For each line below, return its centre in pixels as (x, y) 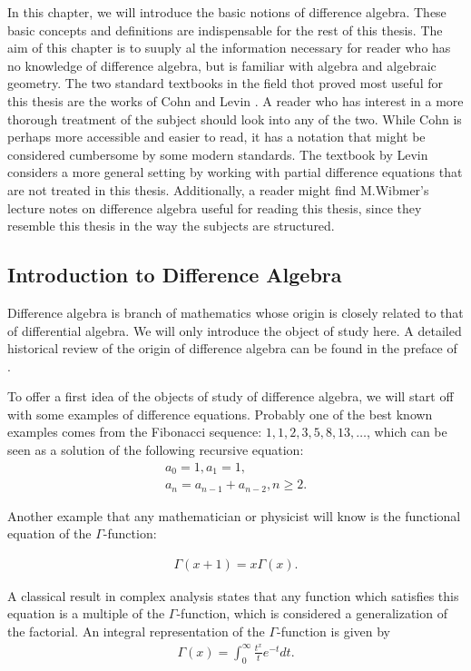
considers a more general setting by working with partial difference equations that (235, 172)
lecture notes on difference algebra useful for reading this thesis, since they (215, 207)
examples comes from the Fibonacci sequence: (135, 432)
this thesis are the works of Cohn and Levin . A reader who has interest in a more (235, 100)
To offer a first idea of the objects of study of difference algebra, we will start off (231, 396)
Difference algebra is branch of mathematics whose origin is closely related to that (235, 312)
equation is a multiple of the (86, 613)
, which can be (407, 432)
